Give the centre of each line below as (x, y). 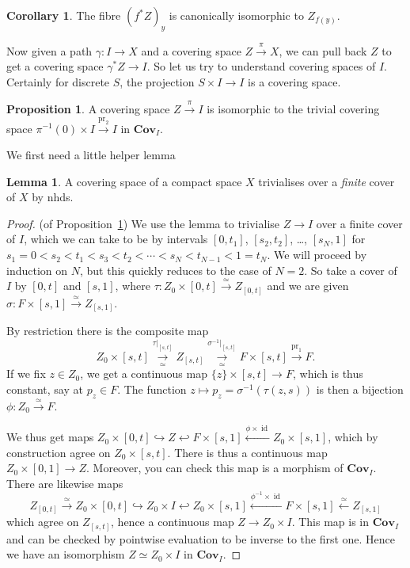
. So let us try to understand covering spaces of (261, 66)
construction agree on (59, 452)
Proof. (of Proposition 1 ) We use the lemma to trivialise (143, 223)
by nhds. (53, 197)
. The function (152, 389)
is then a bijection (360, 389)
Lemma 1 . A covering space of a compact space (124, 181)
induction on (37, 270)
